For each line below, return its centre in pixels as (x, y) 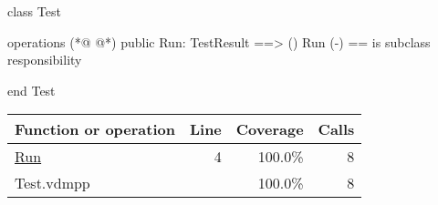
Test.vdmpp (52, 183)
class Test (34, 11)
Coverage (270, 129)
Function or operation (95, 129)
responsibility (45, 60)
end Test (31, 90)
